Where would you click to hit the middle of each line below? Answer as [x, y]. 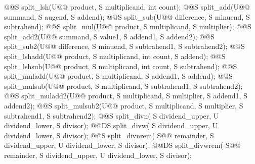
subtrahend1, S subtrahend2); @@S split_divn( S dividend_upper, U [112, 115]
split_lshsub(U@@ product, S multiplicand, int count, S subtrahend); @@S [121, 66]
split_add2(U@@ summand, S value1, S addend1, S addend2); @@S [109, 36]
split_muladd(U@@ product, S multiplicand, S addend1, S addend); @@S [118, 76]
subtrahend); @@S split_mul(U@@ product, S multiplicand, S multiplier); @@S [128, 26]
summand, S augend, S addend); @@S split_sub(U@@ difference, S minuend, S [127, 16]
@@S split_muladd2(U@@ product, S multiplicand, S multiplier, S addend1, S [126, 96]
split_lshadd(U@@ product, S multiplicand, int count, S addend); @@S [115, 56]
